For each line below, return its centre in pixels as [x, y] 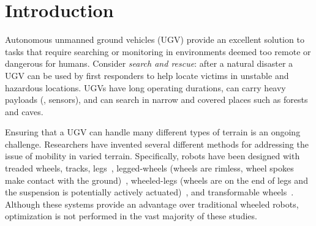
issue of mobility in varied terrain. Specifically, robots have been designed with [152, 156]
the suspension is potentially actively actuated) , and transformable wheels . [149, 192]
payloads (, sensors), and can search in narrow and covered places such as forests [156, 100]
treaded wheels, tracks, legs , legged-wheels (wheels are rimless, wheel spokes [149, 168]
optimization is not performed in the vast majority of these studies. [131, 216]
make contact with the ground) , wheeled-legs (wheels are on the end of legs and [156, 180]
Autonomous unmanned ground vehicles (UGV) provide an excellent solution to [155, 40]
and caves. [24, 111]
